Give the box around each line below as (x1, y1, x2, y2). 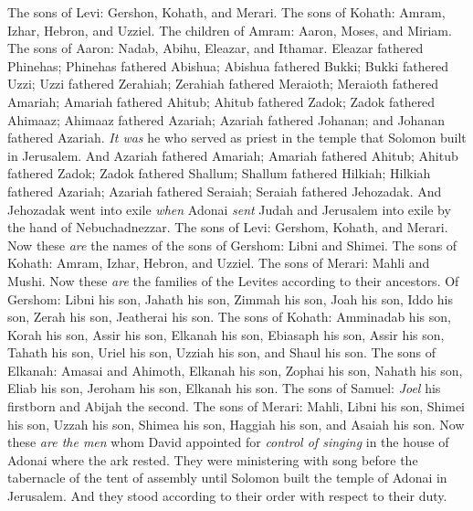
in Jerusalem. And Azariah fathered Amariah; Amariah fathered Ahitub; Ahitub (7, 145, 458, 165)
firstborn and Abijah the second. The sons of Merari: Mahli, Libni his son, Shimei (7, 397, 465, 416)
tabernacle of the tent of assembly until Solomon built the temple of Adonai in (7, 468, 447, 487)
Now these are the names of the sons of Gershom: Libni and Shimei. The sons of (7, 235, 457, 254)
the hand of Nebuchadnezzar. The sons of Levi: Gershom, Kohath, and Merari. (7, 218, 448, 237)
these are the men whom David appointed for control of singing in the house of (7, 432, 449, 452)
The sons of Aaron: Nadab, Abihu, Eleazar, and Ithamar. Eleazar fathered (7, 38, 424, 58)
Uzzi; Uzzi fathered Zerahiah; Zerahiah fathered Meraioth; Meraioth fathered (7, 74, 439, 93)
